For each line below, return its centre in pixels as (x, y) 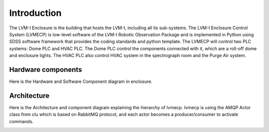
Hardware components (46, 69)
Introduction (35, 13)
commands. (21, 121)
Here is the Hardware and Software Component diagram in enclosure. (81, 81)
